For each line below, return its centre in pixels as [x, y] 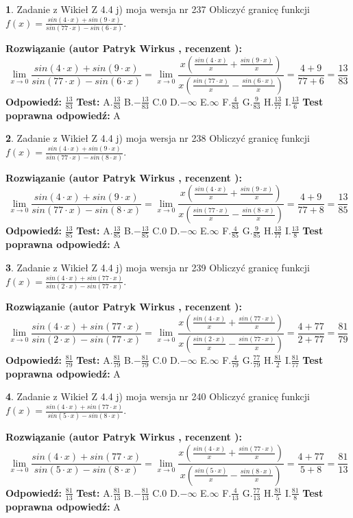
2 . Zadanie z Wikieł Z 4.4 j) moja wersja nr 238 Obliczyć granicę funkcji [158, 138]
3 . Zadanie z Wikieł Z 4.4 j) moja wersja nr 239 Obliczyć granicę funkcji [158, 267]
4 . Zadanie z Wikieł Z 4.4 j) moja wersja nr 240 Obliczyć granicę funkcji [158, 396]
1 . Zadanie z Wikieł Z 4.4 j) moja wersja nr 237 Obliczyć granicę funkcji [158, 9]
